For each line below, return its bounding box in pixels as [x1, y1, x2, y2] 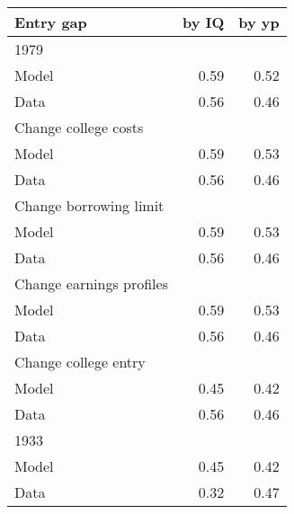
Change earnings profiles [14, 273, 168, 294]
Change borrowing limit [14, 195, 165, 216]
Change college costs [14, 117, 144, 137]
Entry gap [14, 12, 87, 32]
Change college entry [14, 351, 146, 372]
